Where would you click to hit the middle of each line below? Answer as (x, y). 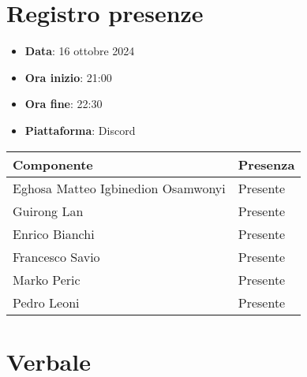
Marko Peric (47, 279)
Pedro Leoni (46, 302)
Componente (53, 164)
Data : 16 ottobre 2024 (80, 51)
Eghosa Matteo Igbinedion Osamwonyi (119, 188)
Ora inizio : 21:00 (68, 77)
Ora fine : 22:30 (64, 104)
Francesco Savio (56, 256)
